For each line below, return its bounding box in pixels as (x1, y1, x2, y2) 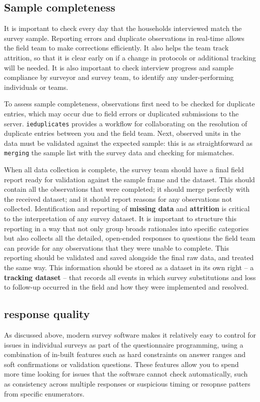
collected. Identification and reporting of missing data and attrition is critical (4, 203, 250, 214)
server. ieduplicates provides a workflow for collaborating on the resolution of (4, 118, 247, 128)
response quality (4, 306, 90, 322)
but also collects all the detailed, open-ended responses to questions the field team (4, 233, 255, 243)
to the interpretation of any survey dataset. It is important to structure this (4, 213, 236, 224)
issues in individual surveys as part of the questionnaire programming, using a (4, 339, 243, 350)
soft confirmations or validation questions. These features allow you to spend (4, 359, 239, 369)
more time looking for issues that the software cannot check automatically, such (4, 369, 248, 379)
